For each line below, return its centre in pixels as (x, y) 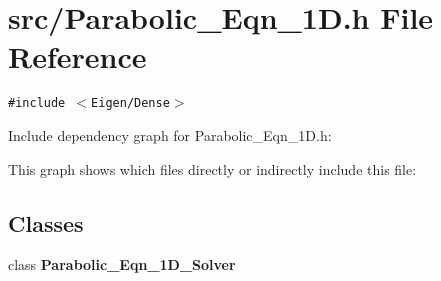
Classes (46, 222)
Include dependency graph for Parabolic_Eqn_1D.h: (170, 134)
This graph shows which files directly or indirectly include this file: (212, 168)
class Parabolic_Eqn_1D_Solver (122, 264)
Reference (77, 56)
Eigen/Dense (130, 103)
